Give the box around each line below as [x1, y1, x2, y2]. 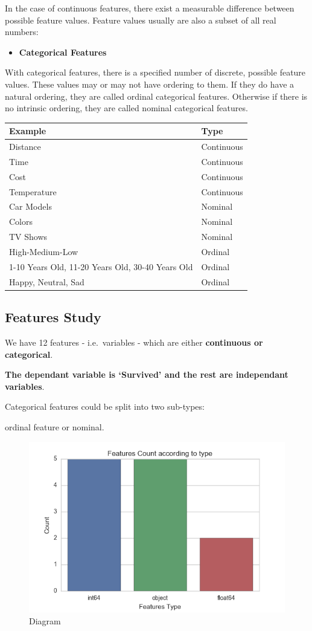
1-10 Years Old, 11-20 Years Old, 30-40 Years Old [9, 260, 193, 273]
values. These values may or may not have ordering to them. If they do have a [5, 77, 294, 90]
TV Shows [9, 230, 48, 243]
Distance [9, 140, 41, 153]
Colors [9, 215, 33, 228]
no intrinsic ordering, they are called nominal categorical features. [5, 102, 248, 114]
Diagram [29, 614, 61, 627]
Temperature [9, 185, 57, 198]
